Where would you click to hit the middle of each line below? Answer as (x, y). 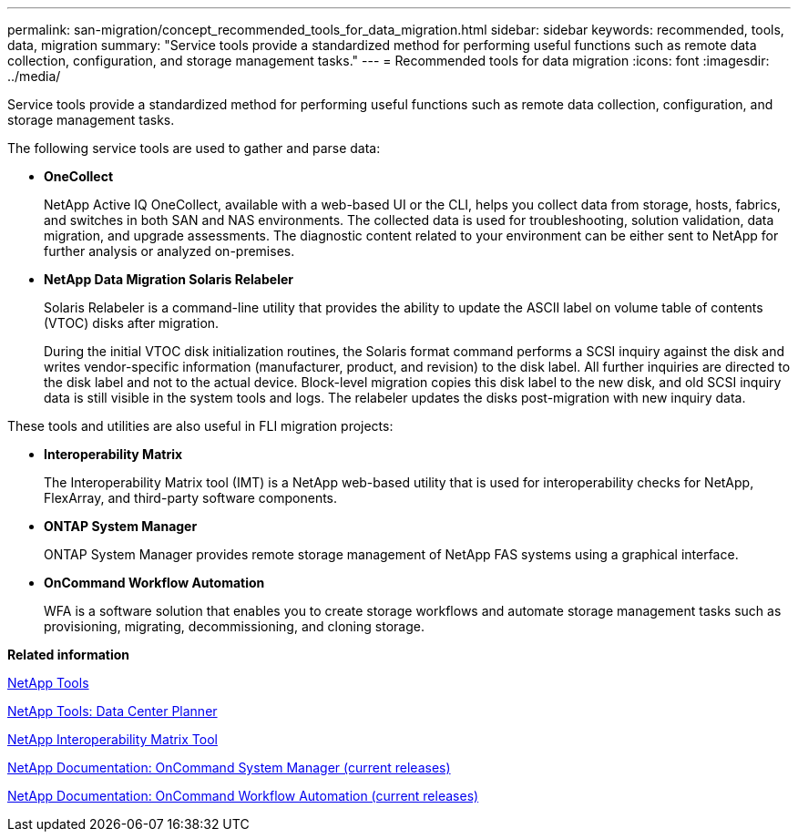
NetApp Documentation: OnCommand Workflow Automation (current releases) (243, 796)
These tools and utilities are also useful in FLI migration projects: (200, 426)
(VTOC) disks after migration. (132, 323)
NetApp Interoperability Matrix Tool (113, 739)
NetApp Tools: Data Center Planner (113, 711)
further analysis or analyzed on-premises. (169, 251)
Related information (69, 655)
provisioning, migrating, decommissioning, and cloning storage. (234, 626)
